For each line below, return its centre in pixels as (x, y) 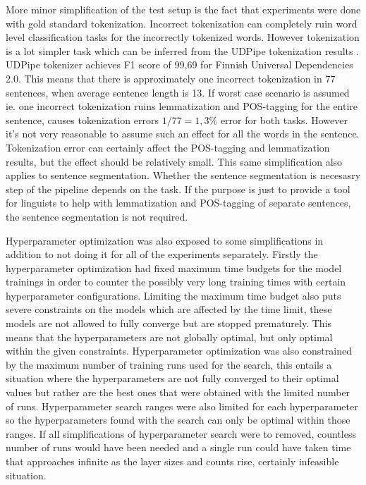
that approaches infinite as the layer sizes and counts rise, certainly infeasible (172, 461)
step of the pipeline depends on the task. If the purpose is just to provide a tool (178, 189)
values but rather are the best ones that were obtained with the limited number (178, 392)
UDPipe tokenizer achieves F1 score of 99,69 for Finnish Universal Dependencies (179, 65)
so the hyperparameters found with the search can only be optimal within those (178, 420)
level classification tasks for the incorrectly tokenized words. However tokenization (183, 37)
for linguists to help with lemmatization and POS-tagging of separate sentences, (178, 203)
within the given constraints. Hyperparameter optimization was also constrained (179, 351)
